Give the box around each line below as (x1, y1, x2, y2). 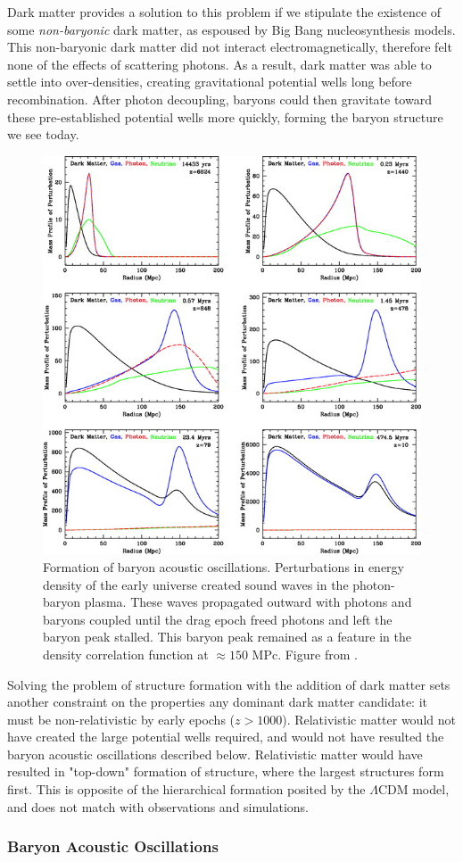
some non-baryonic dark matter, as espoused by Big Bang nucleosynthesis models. (7, 20, 456, 38)
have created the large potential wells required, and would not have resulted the (7, 727, 444, 746)
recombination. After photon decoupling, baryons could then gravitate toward (7, 89, 432, 108)
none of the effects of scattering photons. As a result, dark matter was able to (7, 54, 432, 73)
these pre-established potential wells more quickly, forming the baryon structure (7, 107, 443, 126)
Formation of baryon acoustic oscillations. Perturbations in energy (43, 557, 404, 576)
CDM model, (377, 780, 450, 799)
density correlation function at (43, 644, 209, 663)
